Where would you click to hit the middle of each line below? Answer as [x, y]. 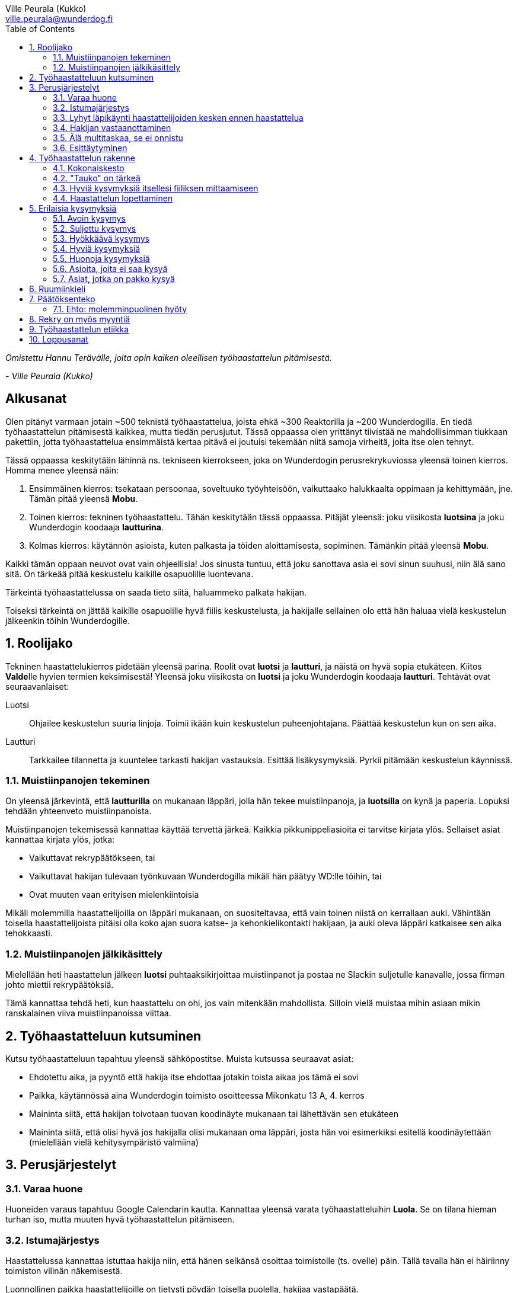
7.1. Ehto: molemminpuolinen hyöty [120, 309]
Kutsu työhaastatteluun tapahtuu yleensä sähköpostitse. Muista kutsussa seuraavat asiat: [180, 1059]
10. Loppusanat [59, 339]
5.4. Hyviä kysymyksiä [97, 249]
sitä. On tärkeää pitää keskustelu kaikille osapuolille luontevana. [130, 574]
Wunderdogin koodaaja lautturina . [96, 527]
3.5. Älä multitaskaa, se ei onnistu [118, 138]
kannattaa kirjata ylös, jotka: [60, 840]
